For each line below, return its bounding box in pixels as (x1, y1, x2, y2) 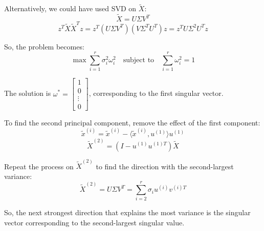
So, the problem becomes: (4, 41, 84, 52)
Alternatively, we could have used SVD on (4, 3, 137, 14)
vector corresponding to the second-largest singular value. (4, 217, 185, 228)
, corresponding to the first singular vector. (89, 88, 224, 98)
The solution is (4, 88, 51, 98)
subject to (123, 57, 155, 64)
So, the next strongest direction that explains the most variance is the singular (4, 207, 251, 218)
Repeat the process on (4, 161, 74, 171)
